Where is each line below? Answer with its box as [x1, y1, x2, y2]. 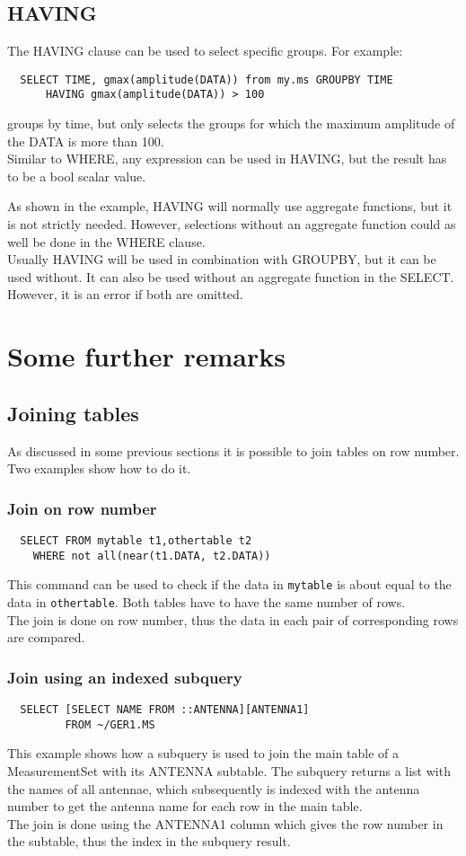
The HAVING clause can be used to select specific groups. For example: [7, 41, 403, 60]
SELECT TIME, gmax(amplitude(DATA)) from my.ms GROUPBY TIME [20, 73, 393, 86]
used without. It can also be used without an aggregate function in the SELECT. [7, 267, 454, 286]
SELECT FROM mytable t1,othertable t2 [20, 534, 252, 548]
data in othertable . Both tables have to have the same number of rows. [7, 593, 406, 611]
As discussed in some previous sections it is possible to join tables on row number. [7, 441, 460, 460]
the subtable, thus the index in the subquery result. [7, 832, 291, 851]
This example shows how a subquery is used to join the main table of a [7, 744, 400, 763]
